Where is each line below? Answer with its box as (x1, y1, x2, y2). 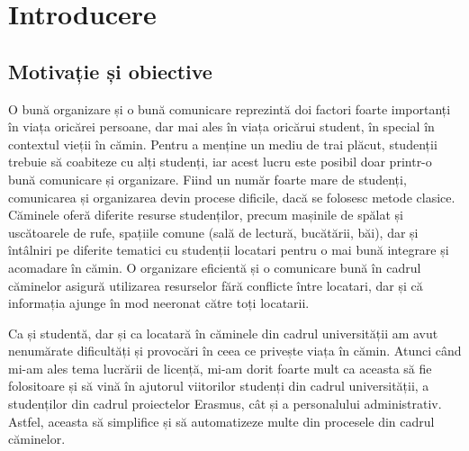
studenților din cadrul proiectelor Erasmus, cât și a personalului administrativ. (8, 394, 442, 413)
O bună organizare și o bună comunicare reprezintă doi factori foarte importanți (8, 99, 451, 118)
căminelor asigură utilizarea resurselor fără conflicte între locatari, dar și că (8, 275, 423, 294)
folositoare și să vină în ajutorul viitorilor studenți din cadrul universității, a (8, 376, 429, 395)
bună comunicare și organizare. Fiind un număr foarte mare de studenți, (8, 169, 407, 188)
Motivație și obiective (8, 57, 212, 85)
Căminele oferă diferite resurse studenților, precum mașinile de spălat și (8, 205, 403, 224)
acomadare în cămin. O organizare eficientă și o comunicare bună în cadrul (8, 257, 421, 276)
